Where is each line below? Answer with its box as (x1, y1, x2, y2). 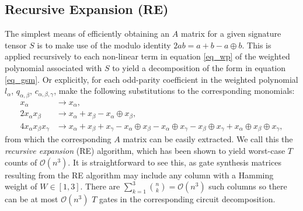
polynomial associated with (5, 61, 102, 73)
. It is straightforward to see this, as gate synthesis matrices (68, 156, 281, 168)
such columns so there (208, 180, 287, 192)
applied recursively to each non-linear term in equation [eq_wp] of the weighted (5, 50, 290, 62)
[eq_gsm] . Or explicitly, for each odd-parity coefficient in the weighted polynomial (5, 73, 298, 85)
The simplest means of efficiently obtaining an (5, 27, 170, 40)
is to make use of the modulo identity (37, 38, 171, 51)
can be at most (5, 193, 58, 205)
